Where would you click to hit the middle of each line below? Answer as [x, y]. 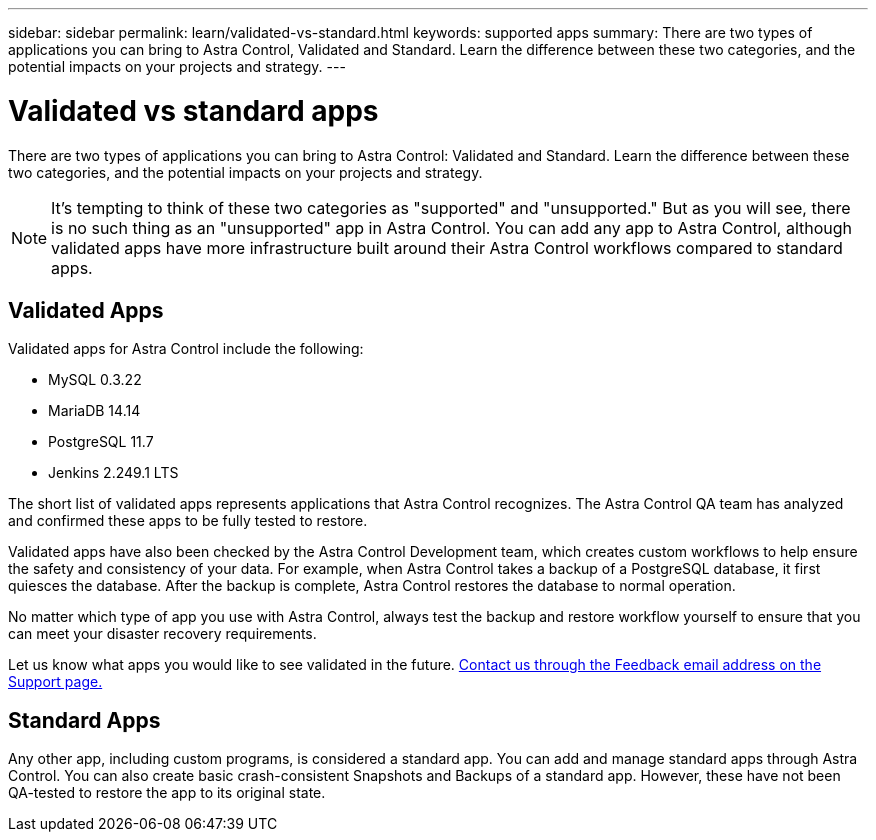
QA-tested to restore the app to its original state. [167, 793]
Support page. [55, 682]
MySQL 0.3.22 [95, 380]
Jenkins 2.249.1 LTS [113, 473]
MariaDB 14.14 [94, 411]
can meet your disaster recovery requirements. [162, 634]
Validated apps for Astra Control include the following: [186, 349]
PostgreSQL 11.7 [101, 442]
